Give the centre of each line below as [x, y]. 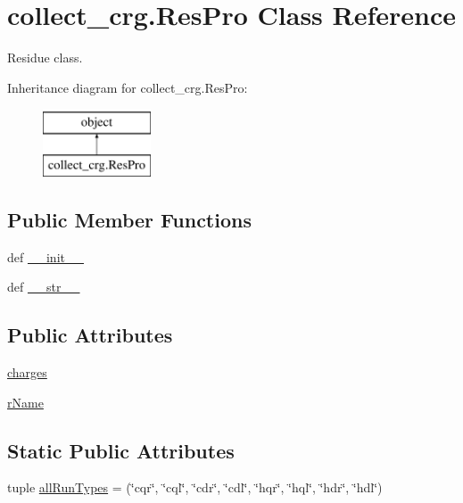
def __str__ [44, 287]
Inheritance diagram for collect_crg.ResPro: [128, 87]
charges [27, 372]
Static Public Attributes [121, 450]
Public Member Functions [129, 219]
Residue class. [45, 58]
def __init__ [45, 256]
